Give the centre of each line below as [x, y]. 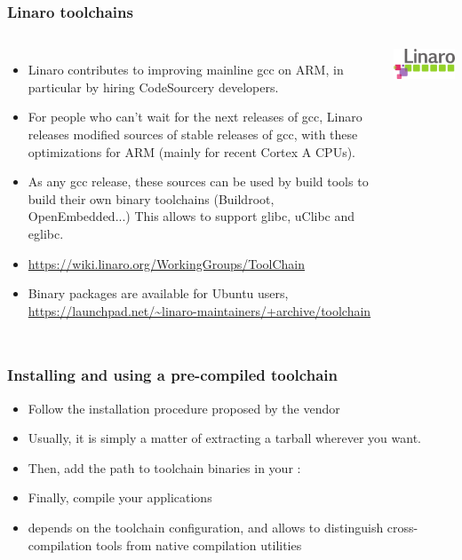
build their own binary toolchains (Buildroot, [151, 198]
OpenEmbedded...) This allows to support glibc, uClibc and [191, 216]
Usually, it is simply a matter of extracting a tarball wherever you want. [224, 438]
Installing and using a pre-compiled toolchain [172, 375]
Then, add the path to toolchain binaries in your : [164, 467]
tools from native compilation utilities [199, 544]
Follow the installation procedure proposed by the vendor [184, 408]
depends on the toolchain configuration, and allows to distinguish [206, 527]
